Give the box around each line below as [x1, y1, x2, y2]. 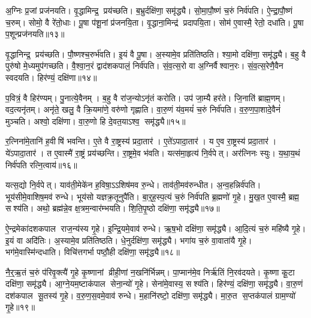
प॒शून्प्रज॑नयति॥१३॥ [5, 28, 65, 40]
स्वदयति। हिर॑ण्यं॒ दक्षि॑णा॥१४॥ [5, 71, 97, 83]
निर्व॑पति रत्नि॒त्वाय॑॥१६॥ [5, 158, 77, 171]
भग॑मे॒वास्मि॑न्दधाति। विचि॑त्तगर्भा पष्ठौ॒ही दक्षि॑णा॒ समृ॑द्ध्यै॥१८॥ [5, 246, 180, 258]
